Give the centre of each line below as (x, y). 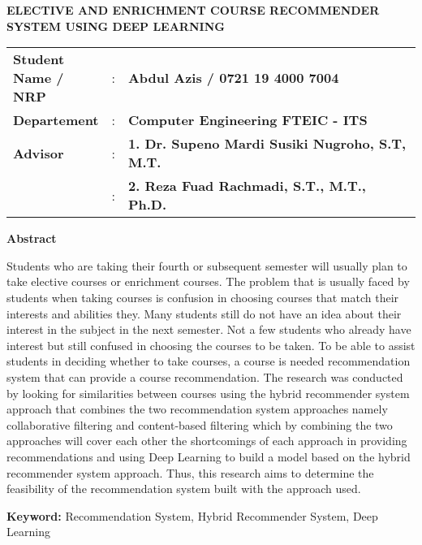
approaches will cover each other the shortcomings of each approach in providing (207, 441)
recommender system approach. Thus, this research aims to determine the (190, 472)
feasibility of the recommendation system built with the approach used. (184, 489)
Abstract (32, 238)
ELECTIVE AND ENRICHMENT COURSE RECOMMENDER (193, 10)
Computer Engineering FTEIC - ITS (248, 120)
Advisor (39, 153)
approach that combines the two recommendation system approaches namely (197, 409)
